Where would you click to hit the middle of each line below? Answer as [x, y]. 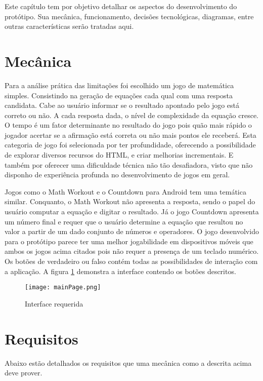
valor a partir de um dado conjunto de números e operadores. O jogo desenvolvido [132, 231]
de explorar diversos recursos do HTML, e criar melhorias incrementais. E [119, 155]
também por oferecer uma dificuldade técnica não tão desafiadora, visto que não [129, 164]
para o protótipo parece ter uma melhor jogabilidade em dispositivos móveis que [129, 241]
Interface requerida [54, 303]
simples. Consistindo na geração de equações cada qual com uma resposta [119, 95]
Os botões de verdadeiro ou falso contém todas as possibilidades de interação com [131, 261]
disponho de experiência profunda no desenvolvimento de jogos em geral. [117, 175]
